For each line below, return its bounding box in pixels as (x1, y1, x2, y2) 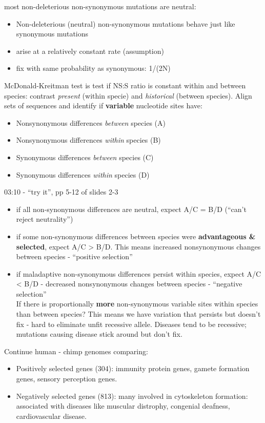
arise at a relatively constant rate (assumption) (16, 45, 164, 56)
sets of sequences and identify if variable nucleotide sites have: (4, 100, 202, 111)
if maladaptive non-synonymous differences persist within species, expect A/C (16, 268, 261, 279)
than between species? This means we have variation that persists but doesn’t (16, 309, 261, 319)
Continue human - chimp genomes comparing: (4, 345, 148, 356)
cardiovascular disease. (16, 410, 87, 421)
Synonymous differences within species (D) (16, 169, 150, 180)
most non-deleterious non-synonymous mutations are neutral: (4, 1, 196, 11)
